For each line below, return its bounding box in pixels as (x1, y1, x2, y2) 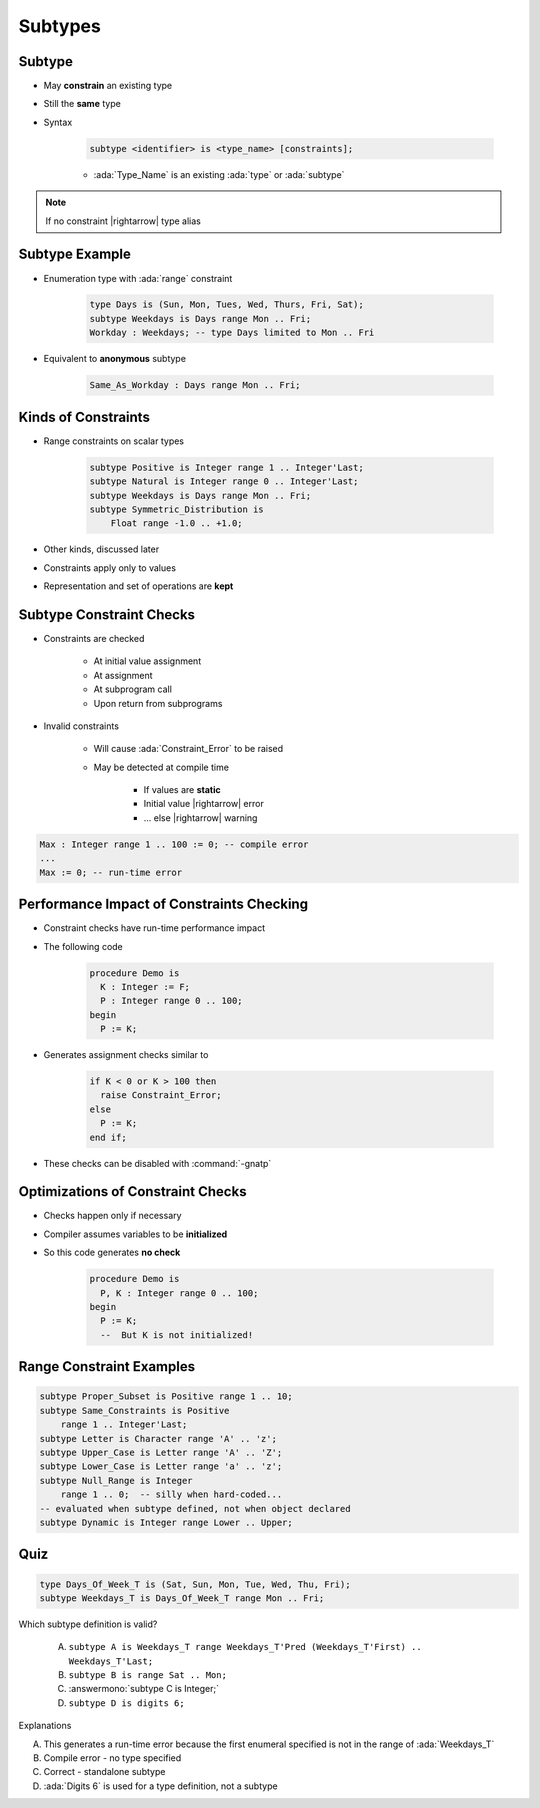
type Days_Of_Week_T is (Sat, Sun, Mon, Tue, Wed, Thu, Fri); (39, 1578, 351, 1590)
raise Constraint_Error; (100, 1090, 222, 1101)
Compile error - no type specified (43, 1752, 182, 1764)
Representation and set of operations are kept (43, 580, 234, 592)
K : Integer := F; (100, 981, 190, 992)
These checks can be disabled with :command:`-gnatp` (43, 1157, 272, 1169)
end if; (89, 1131, 127, 1143)
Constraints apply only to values (43, 561, 177, 574)
